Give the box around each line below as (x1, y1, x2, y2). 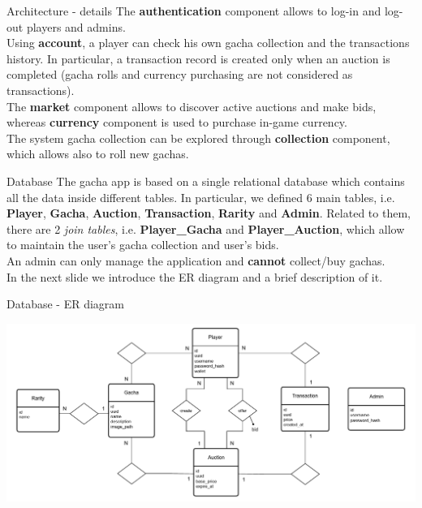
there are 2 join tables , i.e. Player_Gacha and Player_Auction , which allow (6, 220, 405, 237)
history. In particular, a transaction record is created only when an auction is (6, 50, 390, 67)
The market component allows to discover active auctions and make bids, (6, 97, 377, 114)
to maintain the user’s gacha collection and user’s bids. (6, 236, 279, 253)
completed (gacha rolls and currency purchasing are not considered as (6, 66, 353, 83)
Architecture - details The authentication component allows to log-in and (6, 2, 381, 19)
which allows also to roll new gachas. (6, 145, 189, 162)
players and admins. (26, 18, 126, 35)
